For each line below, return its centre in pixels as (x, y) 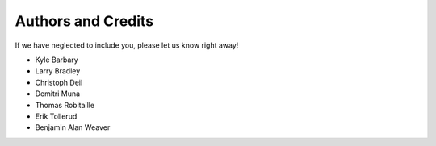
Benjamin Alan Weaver (73, 127)
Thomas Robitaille (65, 105)
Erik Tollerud (56, 116)
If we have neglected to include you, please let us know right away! (127, 45)
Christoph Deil (59, 82)
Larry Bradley (58, 71)
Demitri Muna (58, 94)
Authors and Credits (84, 21)
